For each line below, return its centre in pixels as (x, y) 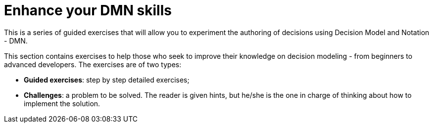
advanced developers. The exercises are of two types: (93, 64)
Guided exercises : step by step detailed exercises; (107, 80)
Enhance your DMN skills (88, 10)
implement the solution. (62, 103)
